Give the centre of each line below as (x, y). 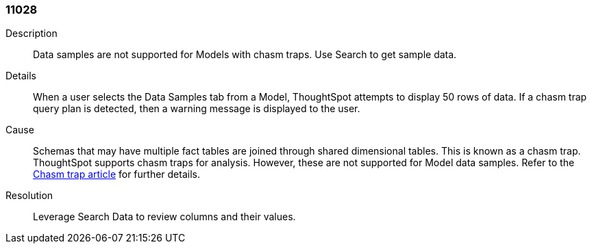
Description (32, 34)
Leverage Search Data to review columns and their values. (164, 217)
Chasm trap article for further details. (116, 174)
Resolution (29, 196)
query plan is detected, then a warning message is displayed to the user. (197, 109)
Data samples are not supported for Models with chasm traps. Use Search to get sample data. (245, 55)
